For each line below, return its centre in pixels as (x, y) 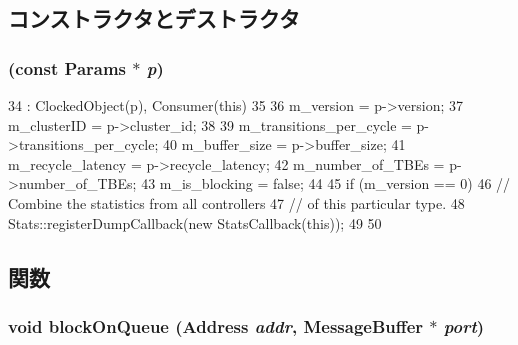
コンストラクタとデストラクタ (154, 18)
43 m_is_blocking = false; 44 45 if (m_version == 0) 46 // (326, 183)
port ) (464, 325)
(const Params (67, 67)
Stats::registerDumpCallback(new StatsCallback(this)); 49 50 (195, 222)
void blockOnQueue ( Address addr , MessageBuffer (216, 325)
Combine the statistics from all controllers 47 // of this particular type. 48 (236, 202)
